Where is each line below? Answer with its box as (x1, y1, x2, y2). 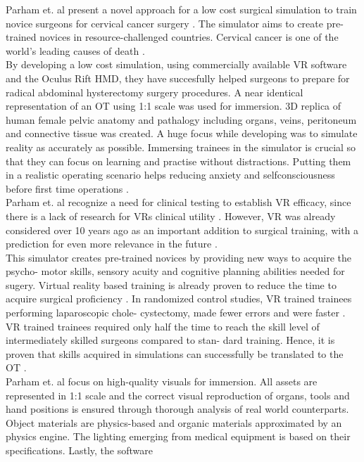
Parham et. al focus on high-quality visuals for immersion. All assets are (6, 374, 318, 389)
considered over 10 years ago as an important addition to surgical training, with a (6, 222, 359, 237)
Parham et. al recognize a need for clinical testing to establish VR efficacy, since (6, 195, 351, 210)
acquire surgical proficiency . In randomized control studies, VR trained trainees (6, 291, 352, 306)
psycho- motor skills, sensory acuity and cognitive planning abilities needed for (6, 264, 345, 278)
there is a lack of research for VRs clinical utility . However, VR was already (6, 208, 336, 223)
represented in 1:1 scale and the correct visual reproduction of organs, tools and (6, 387, 350, 402)
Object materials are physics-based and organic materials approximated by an (6, 415, 342, 430)
